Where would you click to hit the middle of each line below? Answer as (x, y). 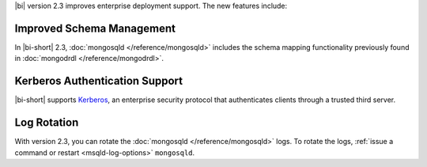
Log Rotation (47, 123)
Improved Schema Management (95, 28)
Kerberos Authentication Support (99, 81)
